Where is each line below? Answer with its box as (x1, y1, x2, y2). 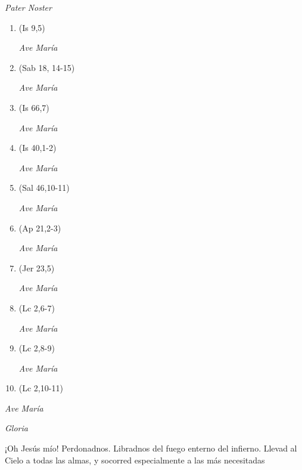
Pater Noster (5, 1, 52, 13)
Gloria (5, 422, 28, 434)
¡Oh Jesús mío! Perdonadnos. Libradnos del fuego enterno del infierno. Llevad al (5, 442, 297, 454)
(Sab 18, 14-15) (18, 61, 75, 73)
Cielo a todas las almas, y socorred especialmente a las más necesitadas (5, 453, 265, 466)
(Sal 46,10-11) (18, 181, 70, 194)
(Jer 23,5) (18, 261, 55, 274)
